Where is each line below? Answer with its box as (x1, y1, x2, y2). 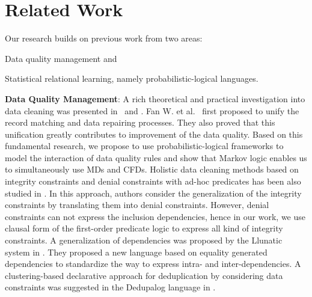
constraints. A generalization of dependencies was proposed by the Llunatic (5, 234, 283, 246)
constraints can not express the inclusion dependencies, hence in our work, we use (5, 210, 305, 222)
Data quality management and (5, 52, 117, 64)
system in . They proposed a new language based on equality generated (5, 245, 268, 258)
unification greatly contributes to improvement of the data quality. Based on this (5, 127, 303, 140)
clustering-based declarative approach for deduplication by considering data (5, 269, 283, 281)
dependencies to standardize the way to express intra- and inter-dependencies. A (5, 257, 301, 270)
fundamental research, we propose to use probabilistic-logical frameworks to (5, 139, 284, 152)
